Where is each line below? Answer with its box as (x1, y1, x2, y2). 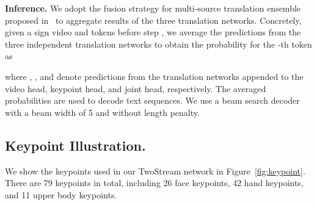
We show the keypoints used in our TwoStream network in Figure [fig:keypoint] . (5, 164, 305, 177)
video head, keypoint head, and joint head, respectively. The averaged (5, 82, 266, 95)
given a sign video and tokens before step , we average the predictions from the (5, 26, 301, 38)
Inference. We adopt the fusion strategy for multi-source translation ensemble (5, 2, 301, 14)
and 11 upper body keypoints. (5, 188, 117, 201)
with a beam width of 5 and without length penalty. (5, 106, 200, 118)
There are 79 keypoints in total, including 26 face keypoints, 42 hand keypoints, (5, 176, 304, 189)
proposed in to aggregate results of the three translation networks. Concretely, (5, 13, 302, 26)
